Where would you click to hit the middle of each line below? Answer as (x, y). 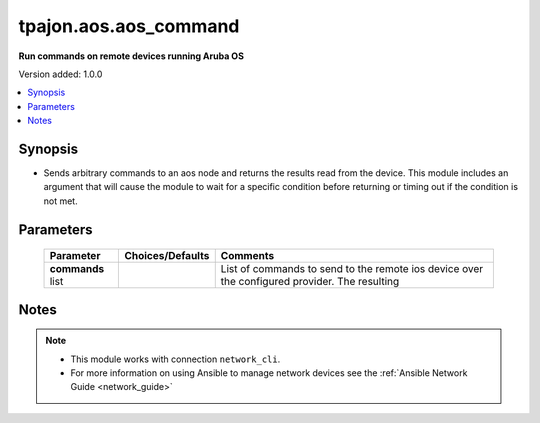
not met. (61, 201)
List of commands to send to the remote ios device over (352, 269)
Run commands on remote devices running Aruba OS (131, 56)
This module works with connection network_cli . (175, 359)
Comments (247, 256)
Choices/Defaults (167, 256)
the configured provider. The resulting (310, 282)
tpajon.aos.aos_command (129, 26)
